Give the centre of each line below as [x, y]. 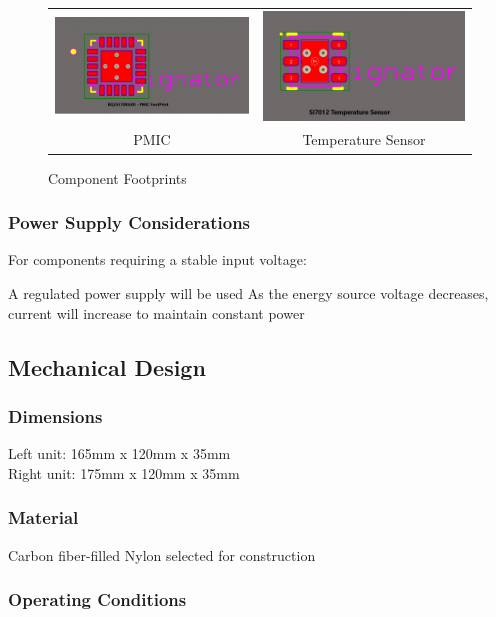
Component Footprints [117, 177]
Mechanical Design [107, 366]
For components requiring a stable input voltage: [157, 259]
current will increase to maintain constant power [156, 312]
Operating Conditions [97, 599]
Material [43, 517]
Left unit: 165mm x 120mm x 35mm [119, 453]
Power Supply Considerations [129, 222]
